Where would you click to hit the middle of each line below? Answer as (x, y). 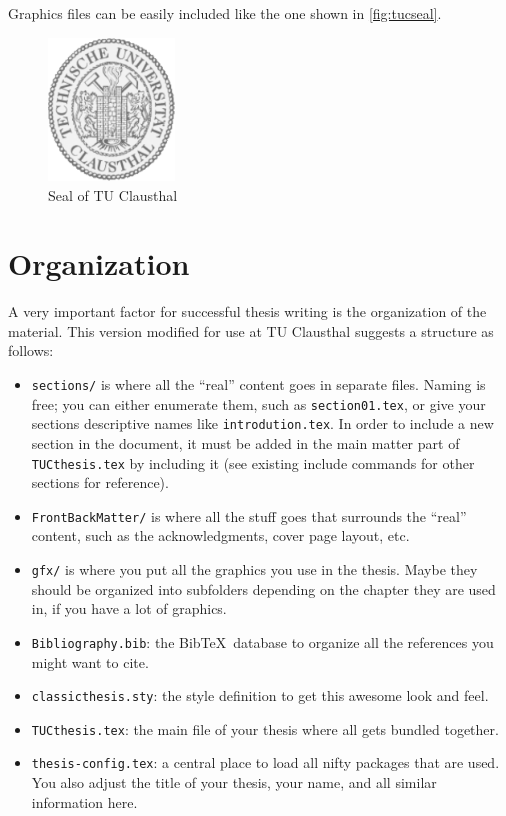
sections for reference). (100, 482)
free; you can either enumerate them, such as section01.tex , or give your (258, 403)
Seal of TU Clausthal (113, 194)
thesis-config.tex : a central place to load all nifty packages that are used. (265, 762)
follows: (31, 350)
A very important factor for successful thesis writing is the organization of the (247, 311)
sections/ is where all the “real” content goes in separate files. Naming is (258, 384)
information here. (84, 801)
